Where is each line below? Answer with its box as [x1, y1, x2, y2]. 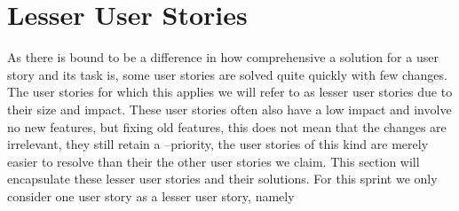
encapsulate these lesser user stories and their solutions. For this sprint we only [7, 169, 438, 188]
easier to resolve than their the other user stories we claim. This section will [7, 152, 420, 170]
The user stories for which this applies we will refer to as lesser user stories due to [7, 82, 453, 101]
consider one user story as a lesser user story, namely [7, 186, 295, 205]
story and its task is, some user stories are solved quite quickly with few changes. [7, 65, 447, 83]
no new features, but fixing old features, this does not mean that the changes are [7, 117, 447, 136]
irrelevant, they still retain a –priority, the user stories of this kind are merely [7, 135, 429, 153]
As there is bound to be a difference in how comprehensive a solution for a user [7, 48, 439, 66]
